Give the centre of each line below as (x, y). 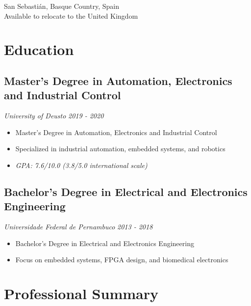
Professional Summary (81, 293)
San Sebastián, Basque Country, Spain (62, 6)
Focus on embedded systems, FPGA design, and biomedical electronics (122, 260)
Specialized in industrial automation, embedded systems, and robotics (120, 149)
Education (39, 49)
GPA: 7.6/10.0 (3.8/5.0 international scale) (81, 165)
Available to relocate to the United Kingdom (71, 15)
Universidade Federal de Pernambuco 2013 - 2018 (78, 227)
